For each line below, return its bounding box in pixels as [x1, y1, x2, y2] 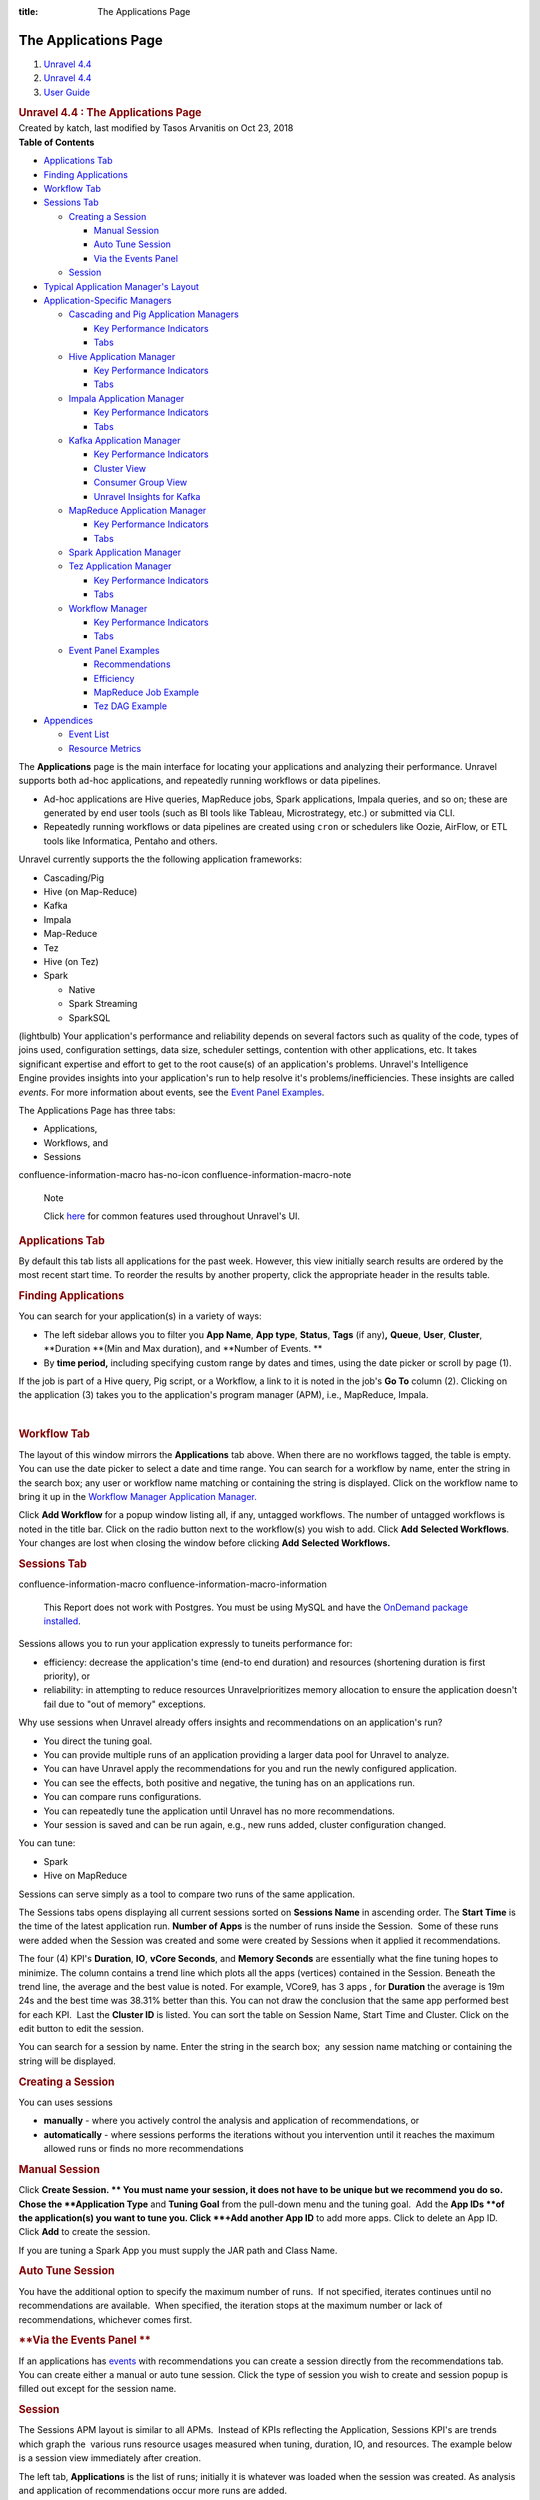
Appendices [43, 714, 94, 726]
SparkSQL [68, 1011, 111, 1024]
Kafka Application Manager [68, 434, 181, 446]
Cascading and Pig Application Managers [68, 308, 239, 320]
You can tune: [18, 1837, 76, 1849]
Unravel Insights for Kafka [93, 490, 201, 502]
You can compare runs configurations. [43, 1791, 202, 1803]
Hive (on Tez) [43, 956, 99, 967]
